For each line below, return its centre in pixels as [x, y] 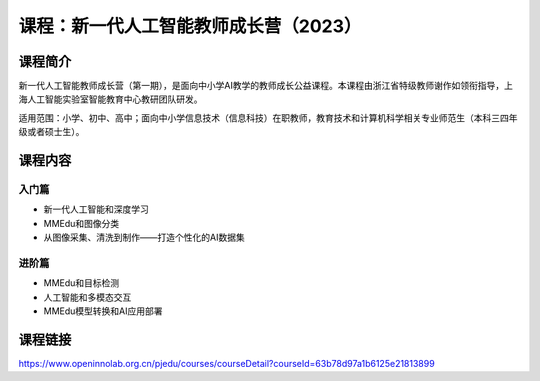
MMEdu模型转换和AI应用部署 [103, 311]
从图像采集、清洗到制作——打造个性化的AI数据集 [144, 237]
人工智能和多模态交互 [87, 297]
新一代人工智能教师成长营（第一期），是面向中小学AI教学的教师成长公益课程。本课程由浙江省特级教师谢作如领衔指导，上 [266, 86]
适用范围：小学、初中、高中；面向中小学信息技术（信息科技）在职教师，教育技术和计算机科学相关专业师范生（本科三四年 [268, 117]
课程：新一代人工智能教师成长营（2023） [190, 26]
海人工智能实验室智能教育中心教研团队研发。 [110, 99]
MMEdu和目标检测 [81, 283]
